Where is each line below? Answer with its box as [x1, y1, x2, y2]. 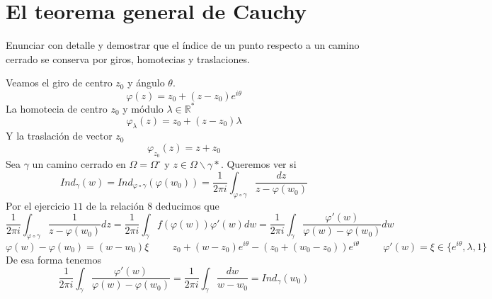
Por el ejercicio [6, 198, 70, 213]
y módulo [122, 101, 164, 115]
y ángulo [127, 75, 165, 90]
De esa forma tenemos [6, 252, 101, 266]
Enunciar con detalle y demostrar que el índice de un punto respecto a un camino [6, 38, 360, 52]
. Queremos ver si [220, 157, 297, 171]
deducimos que [155, 198, 219, 213]
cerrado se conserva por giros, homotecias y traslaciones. [6, 51, 250, 66]
